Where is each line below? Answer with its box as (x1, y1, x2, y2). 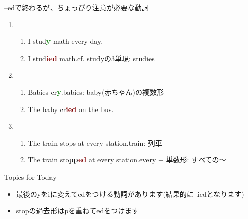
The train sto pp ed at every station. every (28, 154, 156, 165)
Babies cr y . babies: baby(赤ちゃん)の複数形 (28, 86, 164, 97)
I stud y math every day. (28, 36, 103, 46)
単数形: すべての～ (166, 154, 226, 165)
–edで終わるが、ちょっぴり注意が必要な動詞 (4, 2, 149, 12)
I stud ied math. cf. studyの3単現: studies (28, 52, 155, 63)
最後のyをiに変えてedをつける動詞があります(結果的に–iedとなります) (16, 188, 244, 199)
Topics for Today (4, 171, 57, 182)
